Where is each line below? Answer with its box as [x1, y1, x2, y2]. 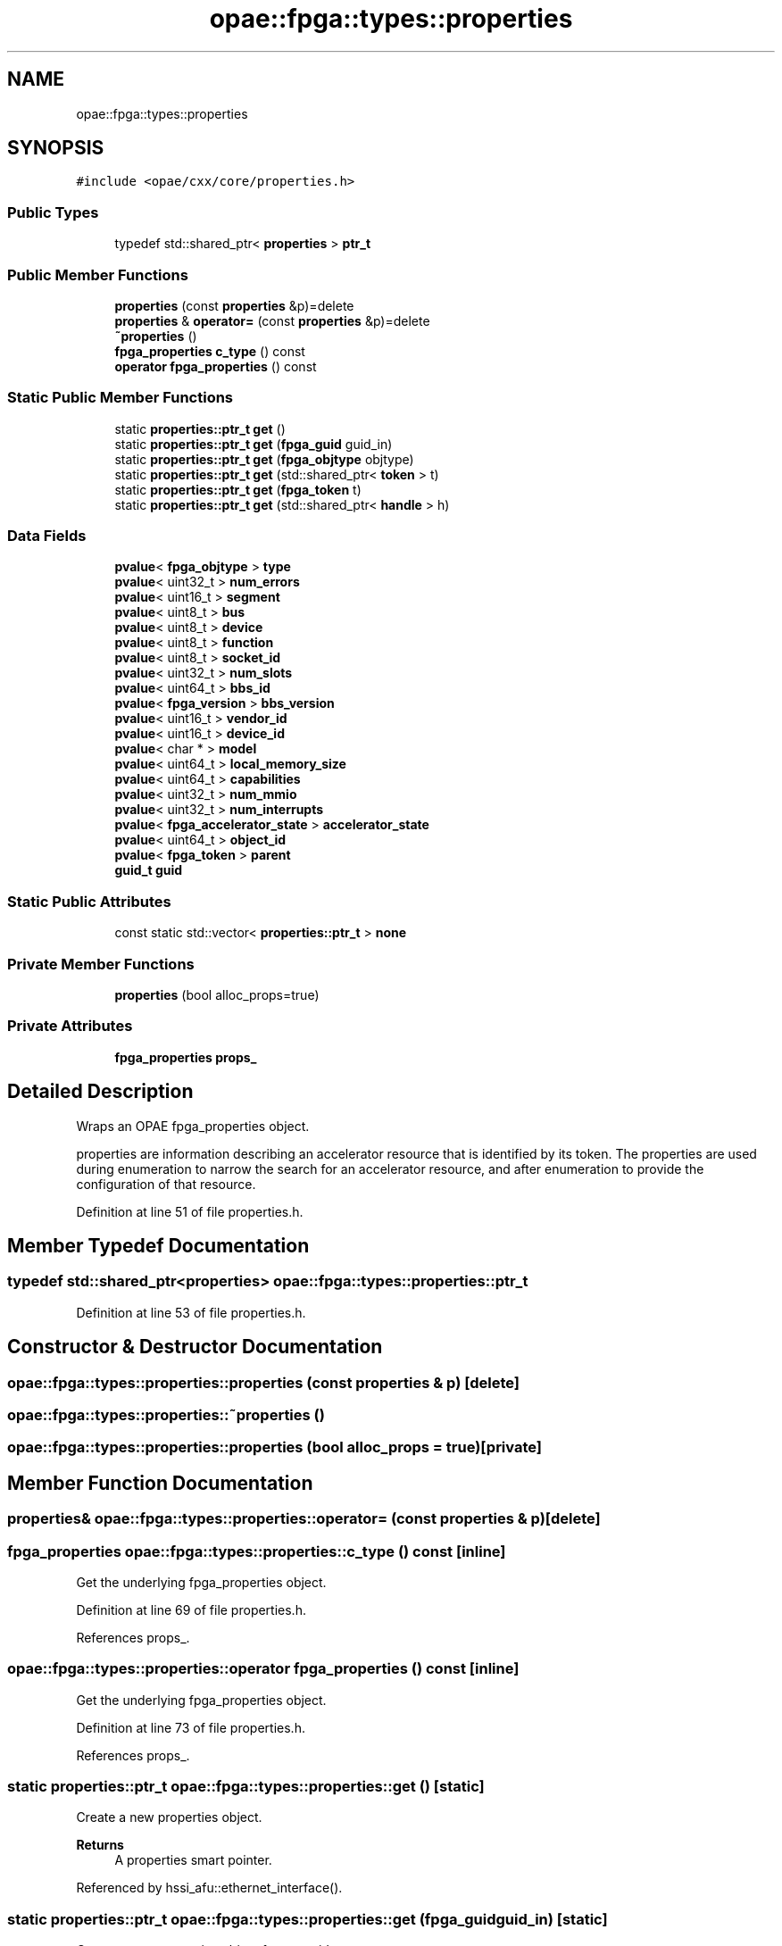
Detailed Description [7, 1080, 194, 1103]
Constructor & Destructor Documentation [7, 1335, 383, 1359]
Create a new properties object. [76, 1809, 262, 1825]
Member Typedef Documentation [7, 1234, 310, 1257]
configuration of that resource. [76, 1176, 256, 1192]
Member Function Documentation [7, 1471, 313, 1494]
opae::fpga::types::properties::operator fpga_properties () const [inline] [7, 1659, 520, 1678]
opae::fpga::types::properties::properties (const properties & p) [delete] [7, 1373, 520, 1392]
